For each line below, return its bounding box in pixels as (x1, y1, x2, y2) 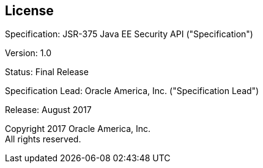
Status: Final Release (5, 67, 89, 78)
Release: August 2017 (5, 104, 92, 115)
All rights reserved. (5, 134, 81, 145)
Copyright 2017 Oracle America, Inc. (5, 123, 151, 134)
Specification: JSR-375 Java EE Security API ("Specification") (5, 29, 253, 40)
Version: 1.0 (5, 48, 52, 59)
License (5, 3, 54, 18)
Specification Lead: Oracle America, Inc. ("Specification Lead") (5, 86, 259, 97)
